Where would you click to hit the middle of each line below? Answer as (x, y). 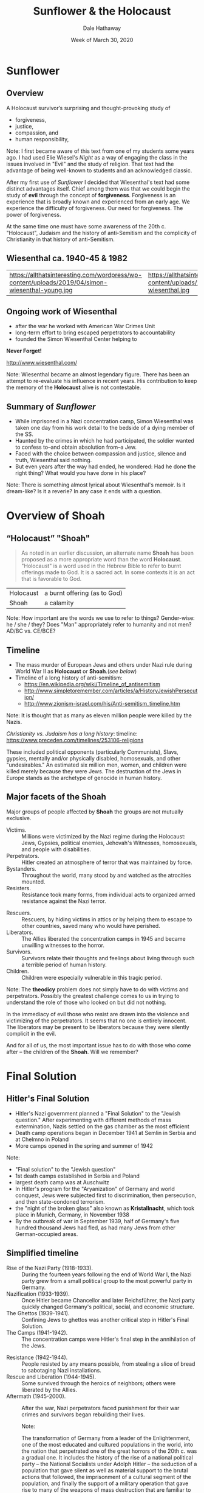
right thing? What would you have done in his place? (80, 473)
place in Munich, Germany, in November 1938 (72, 1214)
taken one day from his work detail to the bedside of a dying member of (105, 428)
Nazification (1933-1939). (38, 1294)
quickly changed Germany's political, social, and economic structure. (108, 1307)
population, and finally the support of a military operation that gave (105, 1483)
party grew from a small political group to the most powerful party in (107, 1280)
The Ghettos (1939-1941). (38, 1313)
